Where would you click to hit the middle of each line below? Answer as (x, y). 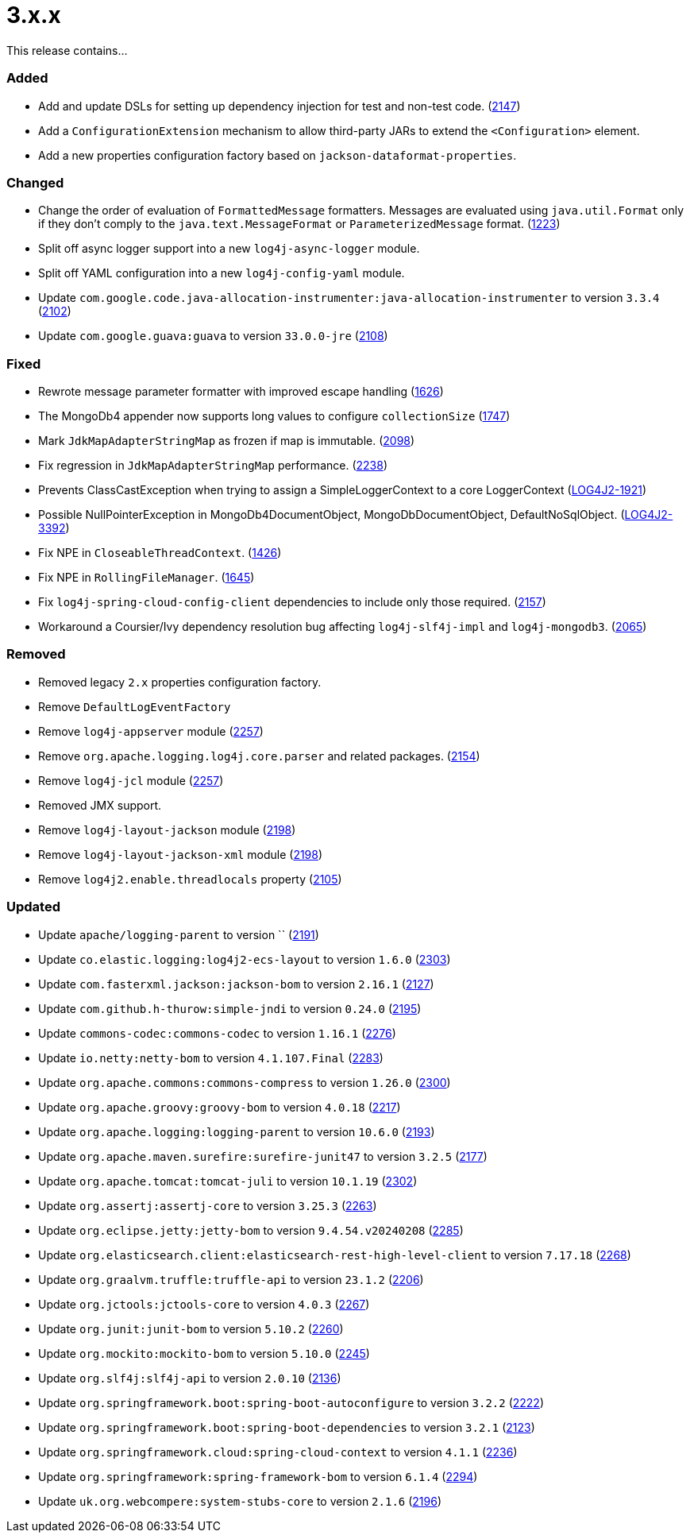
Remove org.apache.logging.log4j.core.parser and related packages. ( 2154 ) (259, 756)
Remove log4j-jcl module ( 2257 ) (131, 780)
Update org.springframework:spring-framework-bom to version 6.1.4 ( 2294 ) (258, 1476)
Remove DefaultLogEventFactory (135, 706)
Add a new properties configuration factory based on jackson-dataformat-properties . (278, 155)
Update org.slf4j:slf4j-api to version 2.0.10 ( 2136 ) (190, 1378)
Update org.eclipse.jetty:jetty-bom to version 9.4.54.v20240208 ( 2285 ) (251, 1230)
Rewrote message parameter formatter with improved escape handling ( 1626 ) (241, 391)
